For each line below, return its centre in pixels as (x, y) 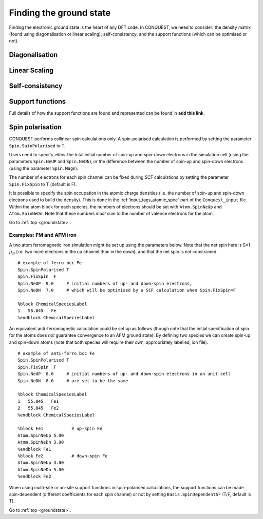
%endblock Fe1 (34, 449)
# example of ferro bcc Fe (50, 263)
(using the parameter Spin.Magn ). (44, 168)
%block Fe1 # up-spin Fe (60, 429)
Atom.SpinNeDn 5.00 (41, 469)
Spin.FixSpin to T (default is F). (43, 184)
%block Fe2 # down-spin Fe (63, 456)
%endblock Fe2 (34, 477)
